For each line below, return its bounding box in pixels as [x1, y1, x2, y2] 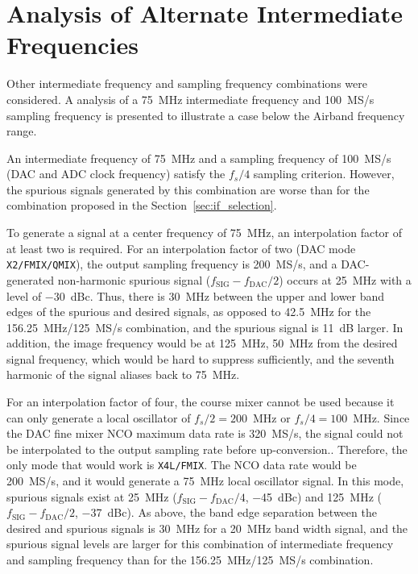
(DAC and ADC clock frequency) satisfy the [6, 165, 226, 182]
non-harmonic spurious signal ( [57, 271, 211, 288]
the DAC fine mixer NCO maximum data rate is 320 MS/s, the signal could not [6, 425, 404, 442]
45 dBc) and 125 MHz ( [261, 488, 383, 505]
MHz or [253, 409, 291, 426]
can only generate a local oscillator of [6, 409, 191, 426]
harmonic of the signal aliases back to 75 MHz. [6, 366, 240, 383]
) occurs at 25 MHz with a [279, 271, 412, 288]
